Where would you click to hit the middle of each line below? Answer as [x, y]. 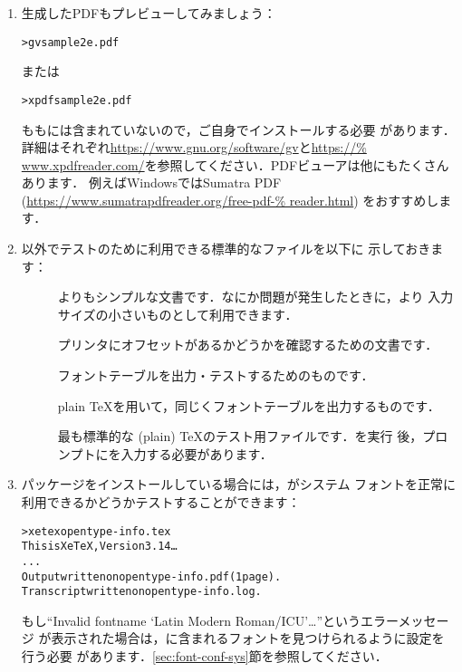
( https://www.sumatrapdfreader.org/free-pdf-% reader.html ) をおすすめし [230, 200]
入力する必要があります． [197, 453]
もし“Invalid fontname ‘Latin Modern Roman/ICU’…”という [191, 620]
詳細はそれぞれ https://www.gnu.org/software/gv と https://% [194, 147]
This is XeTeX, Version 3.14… [99, 547]
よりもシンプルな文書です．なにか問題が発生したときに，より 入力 [255, 297]
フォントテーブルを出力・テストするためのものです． [216, 375]
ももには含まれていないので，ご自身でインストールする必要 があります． [238, 129]
